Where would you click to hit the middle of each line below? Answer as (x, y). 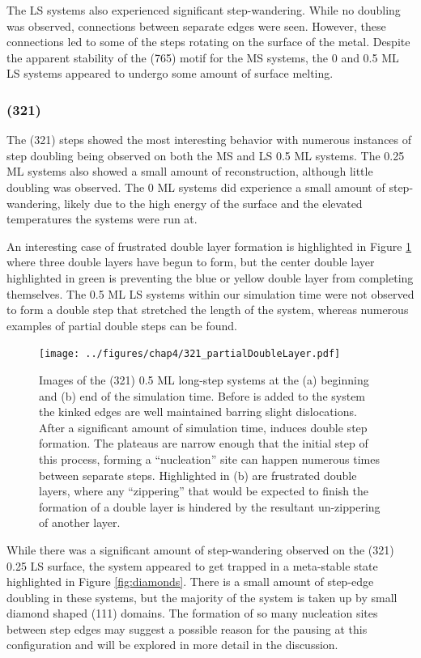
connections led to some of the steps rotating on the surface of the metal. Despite (208, 42)
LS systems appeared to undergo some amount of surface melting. (170, 73)
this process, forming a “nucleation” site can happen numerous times (209, 458)
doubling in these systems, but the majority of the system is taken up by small (202, 597)
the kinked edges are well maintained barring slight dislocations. (198, 412)
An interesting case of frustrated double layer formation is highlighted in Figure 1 (209, 246)
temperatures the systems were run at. (102, 219)
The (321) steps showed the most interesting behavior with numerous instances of (209, 140)
